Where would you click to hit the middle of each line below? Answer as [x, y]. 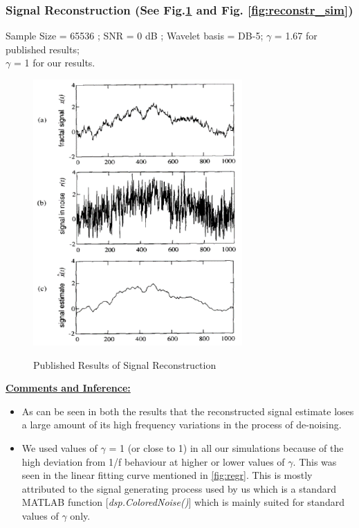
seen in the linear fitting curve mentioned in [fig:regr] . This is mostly [167, 475]
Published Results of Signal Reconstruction [125, 364]
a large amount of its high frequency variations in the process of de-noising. [182, 425]
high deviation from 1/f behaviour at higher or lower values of [153, 461]
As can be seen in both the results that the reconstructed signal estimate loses [188, 411]
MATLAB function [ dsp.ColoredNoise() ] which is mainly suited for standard [183, 502]
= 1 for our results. [54, 63]
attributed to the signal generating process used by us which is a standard [179, 488]
